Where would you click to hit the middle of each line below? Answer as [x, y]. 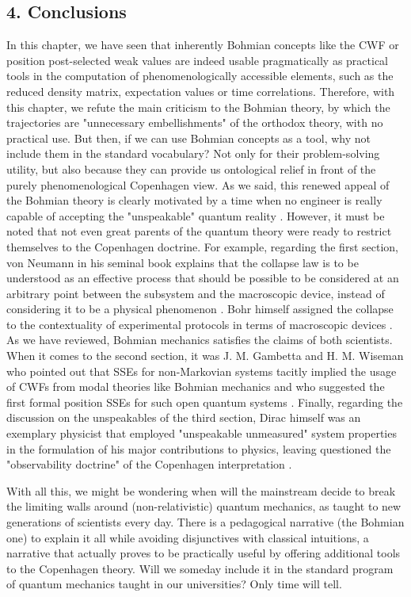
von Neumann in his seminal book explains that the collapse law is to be [183, 262]
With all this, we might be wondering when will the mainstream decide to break [201, 490]
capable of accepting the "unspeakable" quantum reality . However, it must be [196, 215]
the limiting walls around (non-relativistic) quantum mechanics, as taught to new [204, 506]
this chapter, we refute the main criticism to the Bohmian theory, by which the [198, 107]
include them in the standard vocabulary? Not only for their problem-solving [193, 153]
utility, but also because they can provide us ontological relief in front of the [191, 168]
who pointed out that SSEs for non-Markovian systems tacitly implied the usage [202, 371]
